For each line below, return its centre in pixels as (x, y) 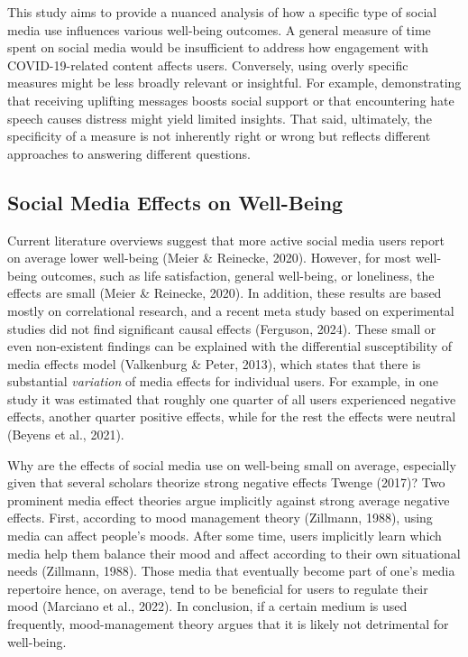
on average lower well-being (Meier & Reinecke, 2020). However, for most (209, 258)
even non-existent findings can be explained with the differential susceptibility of (230, 346)
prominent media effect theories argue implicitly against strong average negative (229, 500)
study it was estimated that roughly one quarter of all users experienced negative (232, 398)
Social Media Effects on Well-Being (175, 202)
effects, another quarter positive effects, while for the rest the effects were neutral (232, 416)
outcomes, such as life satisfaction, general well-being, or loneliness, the (238, 275)
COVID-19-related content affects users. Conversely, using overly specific (208, 65)
